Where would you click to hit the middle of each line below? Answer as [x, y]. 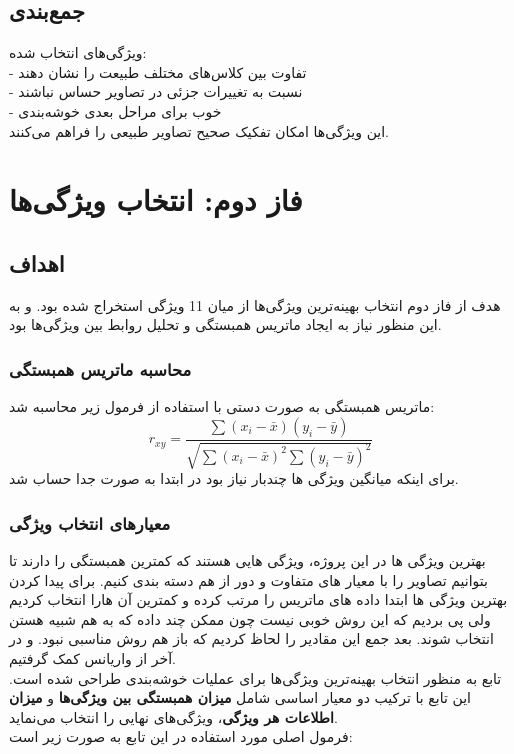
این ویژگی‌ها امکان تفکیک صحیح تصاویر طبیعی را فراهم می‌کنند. [199, 130]
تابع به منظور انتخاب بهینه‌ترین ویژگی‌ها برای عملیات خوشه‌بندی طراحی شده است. [255, 677]
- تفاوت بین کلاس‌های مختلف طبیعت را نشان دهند [158, 71]
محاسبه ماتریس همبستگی [100, 368]
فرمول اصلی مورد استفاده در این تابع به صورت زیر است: [181, 736]
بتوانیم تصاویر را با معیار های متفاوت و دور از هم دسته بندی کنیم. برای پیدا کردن [248, 579]
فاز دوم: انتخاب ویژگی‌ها [156, 199]
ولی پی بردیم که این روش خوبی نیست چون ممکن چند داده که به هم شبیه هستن [250, 618]
